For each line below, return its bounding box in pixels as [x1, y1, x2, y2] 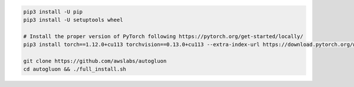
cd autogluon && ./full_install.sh [23, 66, 126, 73]
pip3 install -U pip [23, 8, 83, 15]
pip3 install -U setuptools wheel [23, 16, 123, 23]
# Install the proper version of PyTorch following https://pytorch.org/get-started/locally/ [23, 33, 304, 39]
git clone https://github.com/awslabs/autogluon [23, 58, 167, 64]
